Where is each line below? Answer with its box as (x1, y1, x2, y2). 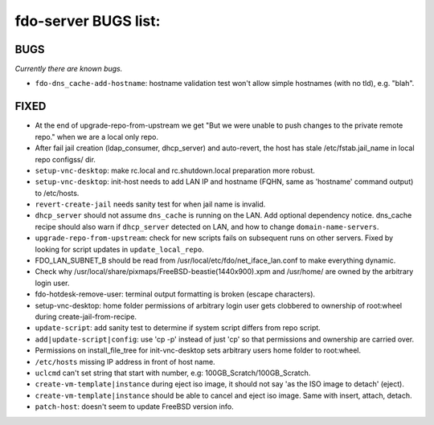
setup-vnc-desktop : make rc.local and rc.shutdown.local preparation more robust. (35, 166, 315, 175)
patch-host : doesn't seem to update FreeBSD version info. (35, 402, 234, 411)
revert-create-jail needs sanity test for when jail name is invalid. (35, 199, 266, 209)
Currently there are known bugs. (14, 64, 123, 74)
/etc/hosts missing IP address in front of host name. (35, 357, 216, 366)
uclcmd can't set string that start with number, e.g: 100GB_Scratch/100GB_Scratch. (35, 368, 311, 378)
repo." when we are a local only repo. (35, 132, 158, 141)
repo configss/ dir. (35, 154, 96, 164)
